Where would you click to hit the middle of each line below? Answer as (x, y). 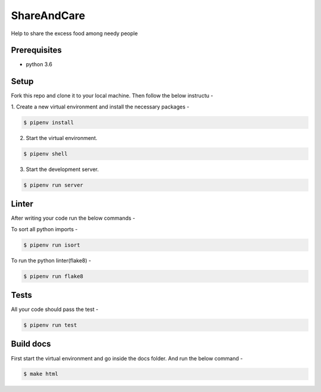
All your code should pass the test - (55, 309)
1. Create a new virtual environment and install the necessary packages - (100, 107)
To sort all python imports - (44, 229)
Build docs (31, 344)
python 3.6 (39, 64)
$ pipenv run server (53, 185)
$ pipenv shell (45, 154)
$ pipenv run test (50, 325)
